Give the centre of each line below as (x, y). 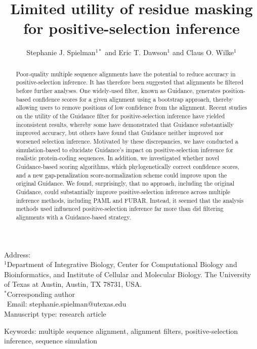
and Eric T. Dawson (136, 52)
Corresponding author (41, 294)
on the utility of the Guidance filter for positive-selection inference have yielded (120, 116)
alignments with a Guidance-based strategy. (74, 217)
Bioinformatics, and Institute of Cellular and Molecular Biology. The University (128, 274)
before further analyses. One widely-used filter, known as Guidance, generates (118, 91)
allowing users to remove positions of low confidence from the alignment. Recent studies (132, 107)
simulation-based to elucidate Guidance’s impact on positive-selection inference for (124, 149)
